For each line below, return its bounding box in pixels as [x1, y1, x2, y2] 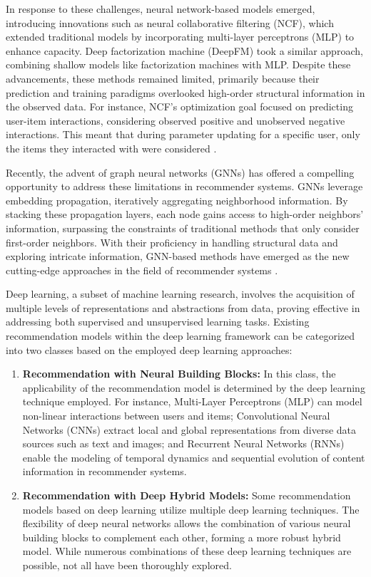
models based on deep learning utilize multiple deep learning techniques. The [22, 501, 360, 516]
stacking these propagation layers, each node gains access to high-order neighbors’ [6, 207, 364, 222]
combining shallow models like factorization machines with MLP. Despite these [6, 57, 351, 72]
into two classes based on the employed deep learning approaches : [6, 342, 293, 357]
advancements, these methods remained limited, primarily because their [6, 71, 320, 85]
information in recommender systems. [22, 464, 187, 479]
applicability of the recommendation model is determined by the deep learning [22, 380, 365, 395]
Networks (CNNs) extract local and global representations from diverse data [22, 422, 357, 437]
